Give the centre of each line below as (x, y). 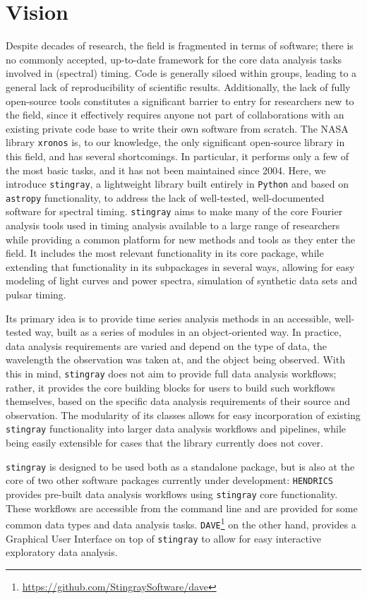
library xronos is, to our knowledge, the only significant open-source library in (175, 142)
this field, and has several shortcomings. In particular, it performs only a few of (178, 156)
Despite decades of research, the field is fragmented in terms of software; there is (180, 46)
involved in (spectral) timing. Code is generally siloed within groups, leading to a (181, 73)
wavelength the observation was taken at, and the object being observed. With (175, 359)
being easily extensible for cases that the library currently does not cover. (164, 443)
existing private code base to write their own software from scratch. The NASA (177, 128)
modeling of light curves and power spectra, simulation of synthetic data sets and (181, 280)
